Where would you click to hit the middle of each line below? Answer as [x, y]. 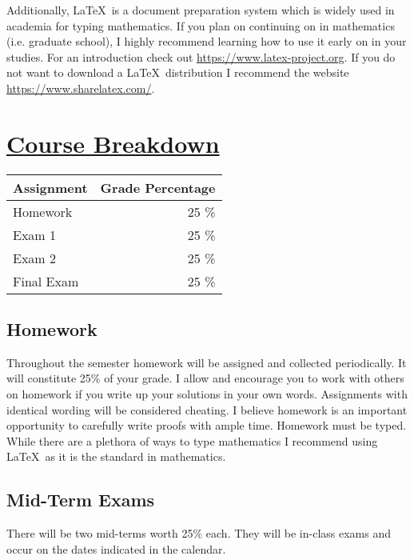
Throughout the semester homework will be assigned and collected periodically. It [207, 362]
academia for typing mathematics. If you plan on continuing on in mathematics [201, 25]
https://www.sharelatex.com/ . [81, 88]
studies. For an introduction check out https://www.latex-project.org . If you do [201, 56]
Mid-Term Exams [81, 500]
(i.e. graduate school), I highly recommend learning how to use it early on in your [207, 41]
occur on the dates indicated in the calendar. [116, 548]
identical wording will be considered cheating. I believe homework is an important [207, 409]
